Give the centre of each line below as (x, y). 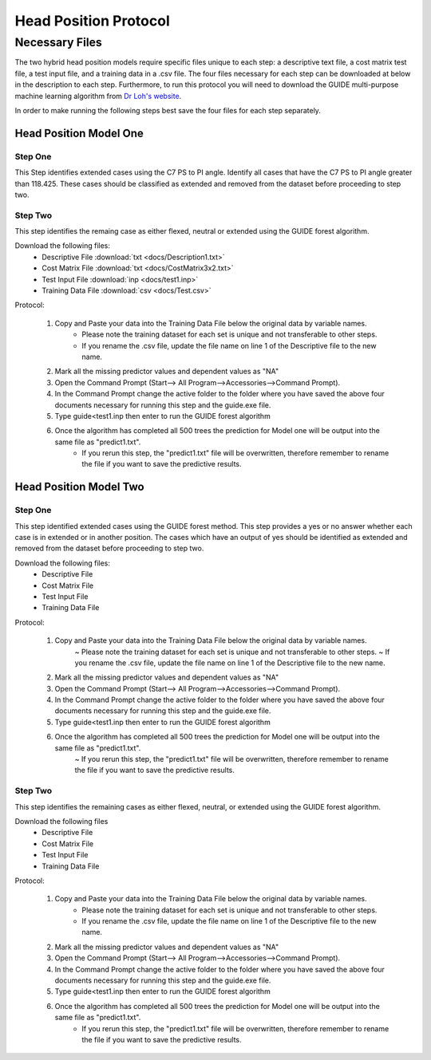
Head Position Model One (79, 133)
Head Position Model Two (79, 487)
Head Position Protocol (93, 21)
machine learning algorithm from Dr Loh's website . (98, 96)
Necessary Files (59, 42)
